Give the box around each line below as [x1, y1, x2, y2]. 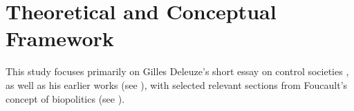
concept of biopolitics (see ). [6, 91, 125, 105]
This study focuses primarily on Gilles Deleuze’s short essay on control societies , [6, 64, 349, 79]
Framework [6, 24, 114, 52]
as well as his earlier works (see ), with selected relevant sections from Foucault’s [6, 77, 348, 92]
